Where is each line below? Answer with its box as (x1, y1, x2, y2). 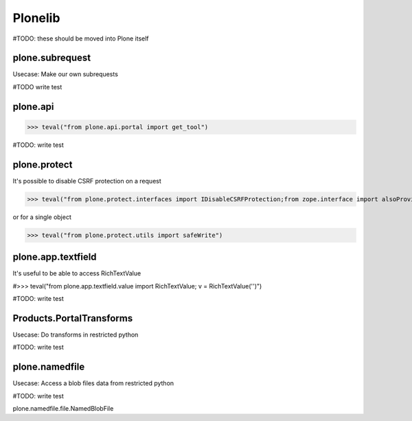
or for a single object (12, 213, 72, 221)
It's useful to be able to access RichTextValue (12, 269, 141, 277)
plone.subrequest (12, 52, 91, 64)
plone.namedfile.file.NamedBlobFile (12, 404, 114, 412)
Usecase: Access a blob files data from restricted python (12, 379, 174, 387)
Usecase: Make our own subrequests (12, 70, 118, 78)
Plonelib (12, 10, 60, 25)
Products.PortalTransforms (12, 312, 133, 324)
